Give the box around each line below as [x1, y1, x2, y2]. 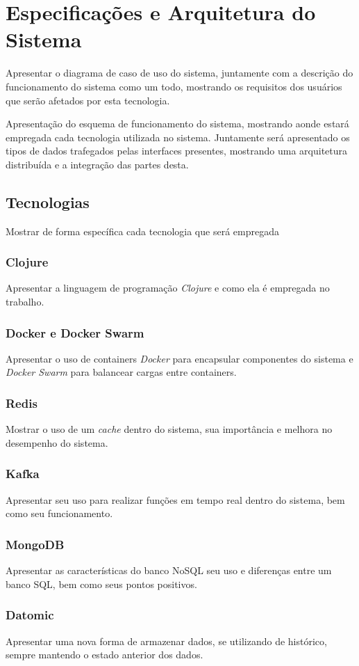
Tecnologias [6, 191, 90, 212]
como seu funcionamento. [6, 506, 113, 521]
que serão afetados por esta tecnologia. [6, 93, 170, 107]
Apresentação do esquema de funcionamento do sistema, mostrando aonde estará [6, 116, 349, 131]
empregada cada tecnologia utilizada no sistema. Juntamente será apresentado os [6, 129, 350, 144]
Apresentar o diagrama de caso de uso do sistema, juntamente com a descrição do [6, 65, 353, 80]
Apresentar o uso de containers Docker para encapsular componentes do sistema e [6, 351, 353, 365]
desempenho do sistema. [6, 435, 108, 450]
